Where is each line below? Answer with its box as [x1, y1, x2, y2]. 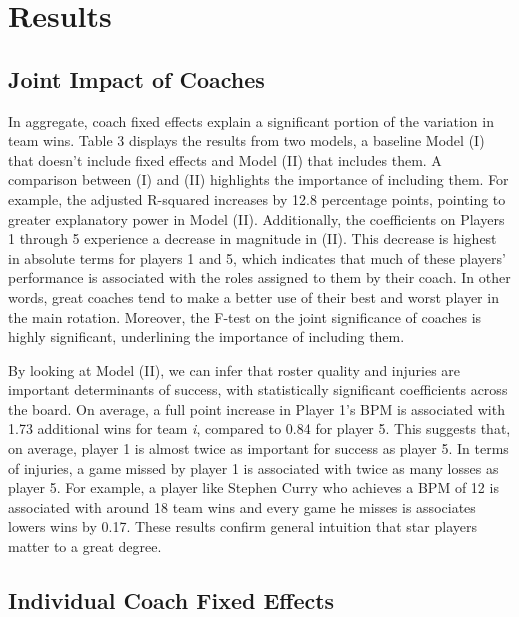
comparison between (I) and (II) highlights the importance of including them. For [8, 169, 509, 190]
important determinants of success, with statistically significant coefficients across [8, 379, 508, 400]
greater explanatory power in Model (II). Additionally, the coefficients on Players [8, 208, 505, 229]
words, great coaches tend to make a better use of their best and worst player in [8, 286, 499, 307]
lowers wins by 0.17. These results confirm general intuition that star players [8, 516, 477, 537]
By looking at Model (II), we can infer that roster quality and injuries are [8, 359, 461, 380]
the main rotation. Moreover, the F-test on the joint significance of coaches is [8, 306, 482, 327]
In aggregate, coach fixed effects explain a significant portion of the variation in [8, 110, 494, 131]
